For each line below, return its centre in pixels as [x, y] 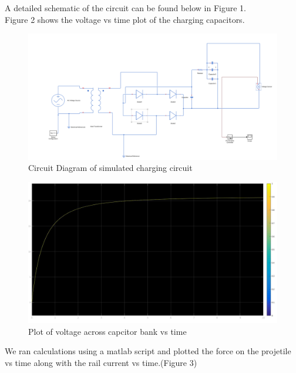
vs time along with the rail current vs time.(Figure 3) [101, 362]
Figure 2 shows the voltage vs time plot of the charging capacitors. [125, 19]
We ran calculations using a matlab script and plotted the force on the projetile [148, 351]
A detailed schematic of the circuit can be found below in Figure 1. [126, 8]
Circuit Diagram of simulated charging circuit [110, 168]
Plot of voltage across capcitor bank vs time [107, 331]
